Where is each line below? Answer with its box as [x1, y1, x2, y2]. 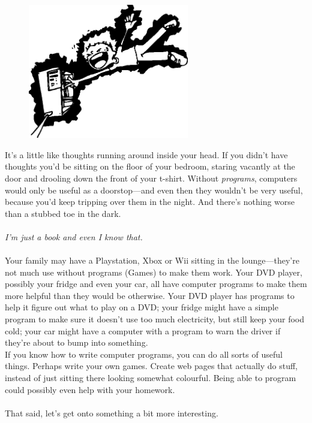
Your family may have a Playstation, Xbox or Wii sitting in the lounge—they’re [5, 254, 299, 267]
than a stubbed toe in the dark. [5, 207, 121, 219]
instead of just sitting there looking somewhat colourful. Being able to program [5, 371, 296, 384]
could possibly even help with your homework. [5, 383, 175, 395]
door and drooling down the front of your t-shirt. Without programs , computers [5, 171, 298, 184]
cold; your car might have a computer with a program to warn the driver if [5, 324, 281, 337]
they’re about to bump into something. [5, 336, 148, 349]
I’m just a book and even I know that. [5, 230, 143, 243]
